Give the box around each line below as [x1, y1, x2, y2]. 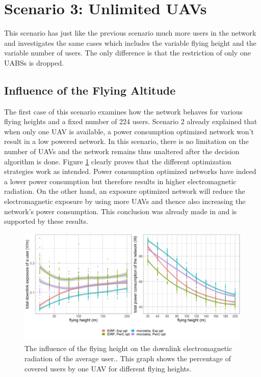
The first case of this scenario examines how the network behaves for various [4, 106, 243, 117]
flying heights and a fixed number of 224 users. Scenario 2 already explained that [4, 116, 257, 127]
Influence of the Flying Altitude [4, 82, 176, 98]
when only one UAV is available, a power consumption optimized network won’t [4, 126, 254, 136]
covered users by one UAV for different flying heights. [24, 363, 192, 373]
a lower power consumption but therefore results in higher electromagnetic [4, 176, 237, 186]
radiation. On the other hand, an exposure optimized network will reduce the [4, 186, 245, 196]
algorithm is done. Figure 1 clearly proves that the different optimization [4, 156, 231, 166]
